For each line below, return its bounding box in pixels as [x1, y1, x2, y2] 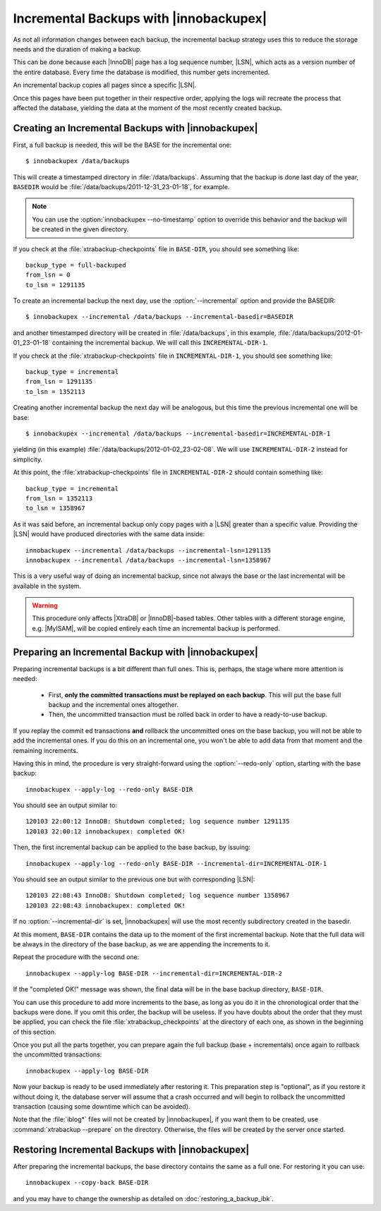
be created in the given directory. [32, 225, 129, 234]
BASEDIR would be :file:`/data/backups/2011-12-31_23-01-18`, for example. [13, 182, 230, 191]
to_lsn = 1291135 [25, 281, 85, 289]
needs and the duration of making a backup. [13, 44, 143, 53]
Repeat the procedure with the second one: [13, 953, 140, 961]
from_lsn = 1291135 [25, 378, 93, 386]
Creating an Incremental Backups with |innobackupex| [13, 122, 258, 134]
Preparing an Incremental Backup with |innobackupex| [13, 646, 259, 658]
